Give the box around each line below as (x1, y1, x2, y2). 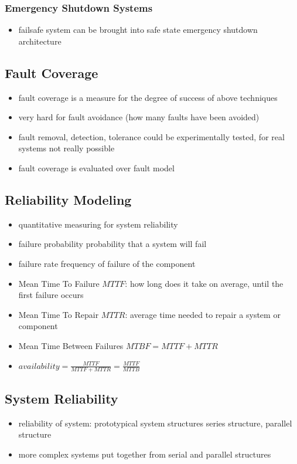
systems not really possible (18, 142, 115, 154)
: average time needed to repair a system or (125, 308, 281, 320)
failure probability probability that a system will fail (18, 238, 207, 250)
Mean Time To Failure (18, 277, 100, 289)
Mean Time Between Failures (18, 339, 124, 351)
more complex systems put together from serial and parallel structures (18, 448, 271, 460)
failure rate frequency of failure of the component (18, 257, 196, 269)
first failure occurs (18, 289, 84, 301)
